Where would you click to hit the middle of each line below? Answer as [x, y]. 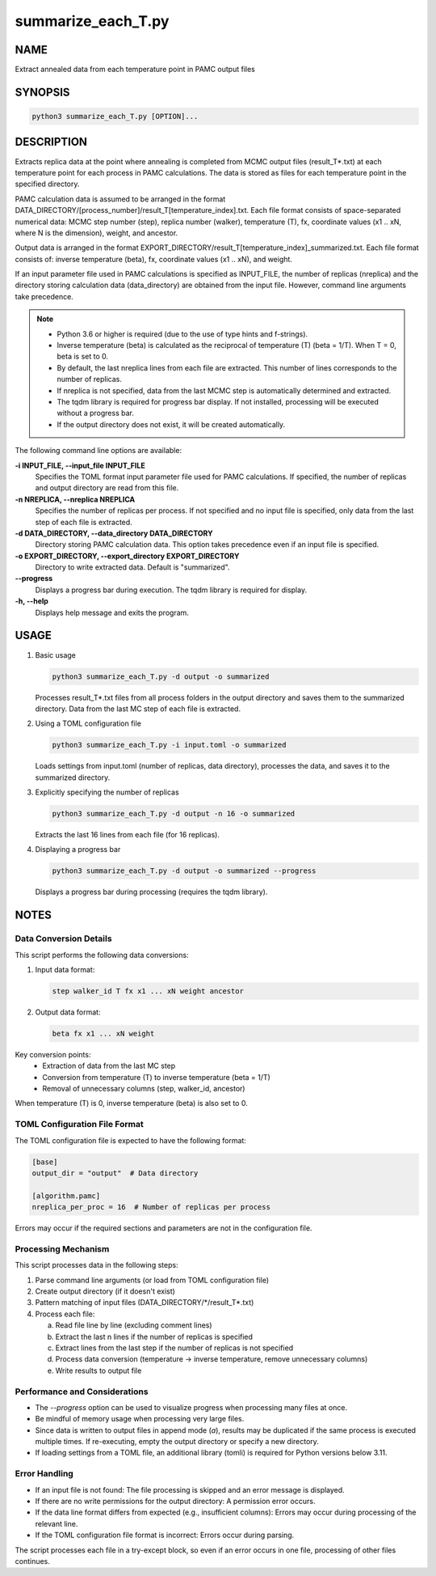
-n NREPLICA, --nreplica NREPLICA [75, 499]
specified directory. [47, 184]
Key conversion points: [53, 1054]
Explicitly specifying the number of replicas [107, 792]
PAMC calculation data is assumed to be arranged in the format [120, 199]
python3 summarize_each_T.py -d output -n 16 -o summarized [174, 814]
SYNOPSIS [42, 92]
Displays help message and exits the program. [112, 612]
